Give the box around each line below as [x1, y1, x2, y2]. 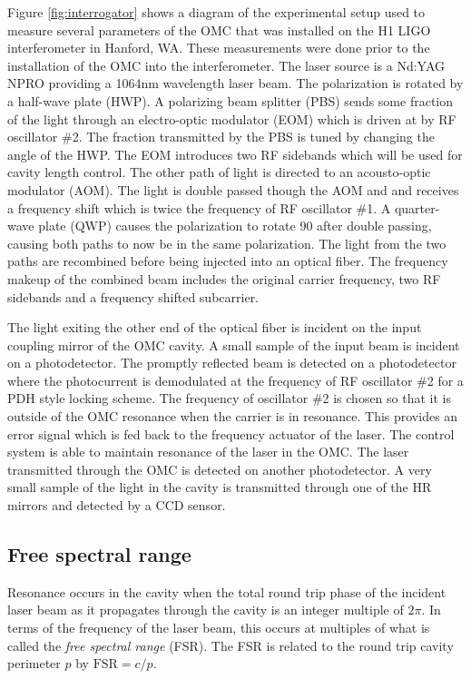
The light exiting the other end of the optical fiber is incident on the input [7, 318, 422, 337]
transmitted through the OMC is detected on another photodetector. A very [7, 459, 432, 478]
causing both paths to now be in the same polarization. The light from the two [7, 233, 446, 252]
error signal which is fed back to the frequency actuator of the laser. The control [7, 424, 455, 443]
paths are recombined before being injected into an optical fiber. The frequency [7, 251, 448, 271]
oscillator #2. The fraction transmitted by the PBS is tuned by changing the [7, 127, 435, 146]
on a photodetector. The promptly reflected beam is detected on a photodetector [7, 353, 456, 372]
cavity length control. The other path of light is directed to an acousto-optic [7, 162, 431, 182]
